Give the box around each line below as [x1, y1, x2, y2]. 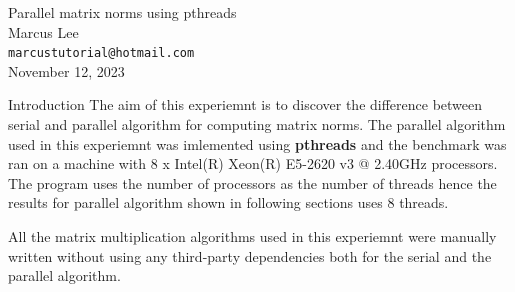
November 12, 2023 [8, 60, 125, 81]
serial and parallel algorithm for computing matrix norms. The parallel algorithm [8, 114, 506, 135]
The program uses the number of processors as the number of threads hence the [8, 172, 497, 193]
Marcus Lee [8, 21, 79, 42]
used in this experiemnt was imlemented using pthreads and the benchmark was [8, 133, 507, 154]
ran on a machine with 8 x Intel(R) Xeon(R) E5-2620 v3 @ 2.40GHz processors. [8, 153, 498, 174]
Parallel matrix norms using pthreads [8, 2, 237, 22]
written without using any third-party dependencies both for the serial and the [8, 245, 492, 266]
